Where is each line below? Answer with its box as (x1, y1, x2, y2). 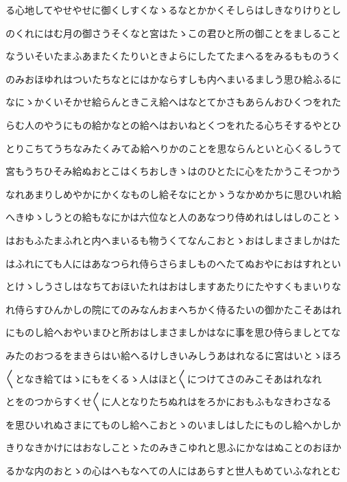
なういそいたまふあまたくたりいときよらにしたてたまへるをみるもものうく (5, 49, 342, 63)
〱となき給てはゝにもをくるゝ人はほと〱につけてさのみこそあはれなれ (5, 371, 322, 385)
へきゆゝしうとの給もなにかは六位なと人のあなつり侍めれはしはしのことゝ (5, 210, 342, 224)
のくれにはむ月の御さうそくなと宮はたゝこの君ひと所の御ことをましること (5, 25, 342, 40)
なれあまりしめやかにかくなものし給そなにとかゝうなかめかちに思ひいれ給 (5, 186, 342, 201)
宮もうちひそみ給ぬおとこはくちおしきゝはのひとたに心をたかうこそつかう (5, 164, 342, 178)
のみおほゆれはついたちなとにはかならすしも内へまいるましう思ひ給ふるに (5, 71, 342, 86)
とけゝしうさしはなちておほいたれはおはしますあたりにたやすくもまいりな (5, 279, 342, 293)
